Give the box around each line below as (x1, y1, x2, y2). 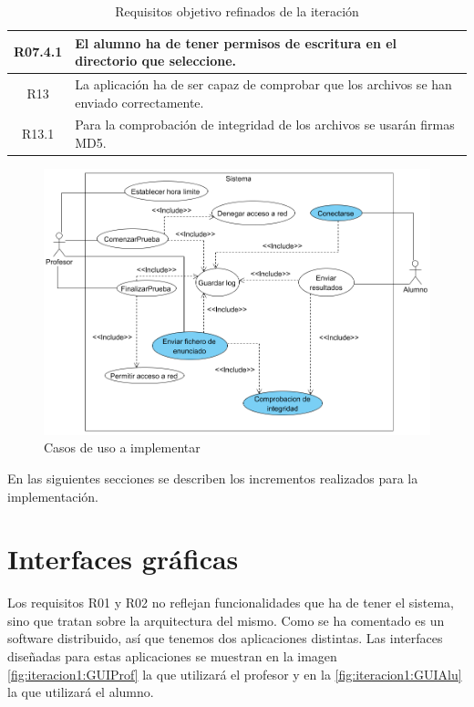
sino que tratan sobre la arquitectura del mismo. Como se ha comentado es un (7, 610, 445, 629)
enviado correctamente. (75, 92, 204, 111)
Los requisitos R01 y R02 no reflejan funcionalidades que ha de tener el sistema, (7, 593, 454, 612)
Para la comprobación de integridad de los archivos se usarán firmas (75, 115, 455, 134)
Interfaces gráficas (7, 540, 239, 577)
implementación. (7, 486, 98, 505)
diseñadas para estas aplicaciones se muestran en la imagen (7, 647, 337, 666)
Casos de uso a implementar (44, 438, 201, 457)
